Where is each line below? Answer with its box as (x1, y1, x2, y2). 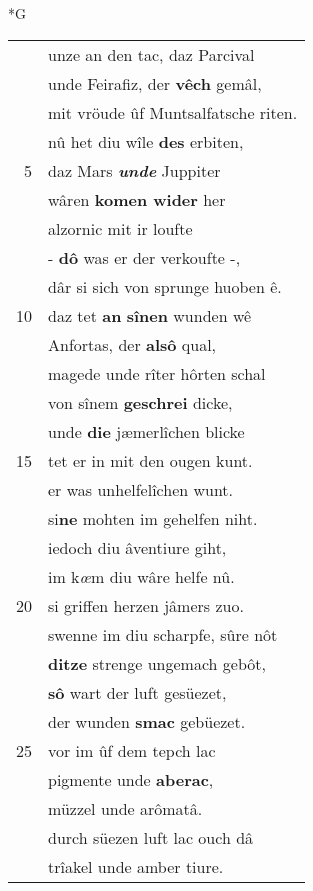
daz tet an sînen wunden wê (48, 303, 252, 327)
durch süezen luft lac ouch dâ (48, 825, 254, 849)
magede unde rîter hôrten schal (48, 361, 266, 385)
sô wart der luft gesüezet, (48, 680, 227, 704)
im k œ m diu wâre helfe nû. (48, 564, 235, 588)
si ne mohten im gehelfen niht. (48, 506, 258, 530)
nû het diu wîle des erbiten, (48, 129, 244, 153)
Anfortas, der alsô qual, (48, 332, 217, 356)
